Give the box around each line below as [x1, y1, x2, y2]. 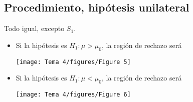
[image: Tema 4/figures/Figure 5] [16, 58, 131, 65]
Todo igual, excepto [4, 23, 65, 33]
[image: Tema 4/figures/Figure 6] [16, 91, 131, 98]
